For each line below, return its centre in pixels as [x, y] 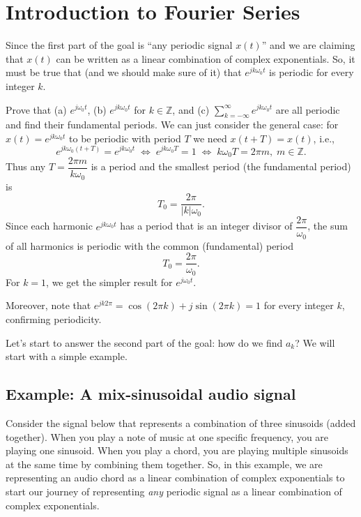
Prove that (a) [36, 109]
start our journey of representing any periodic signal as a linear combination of [174, 491]
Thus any [26, 166]
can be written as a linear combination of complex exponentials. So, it [206, 58]
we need [210, 138]
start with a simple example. [67, 356]
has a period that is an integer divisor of [206, 226]
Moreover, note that [48, 305]
